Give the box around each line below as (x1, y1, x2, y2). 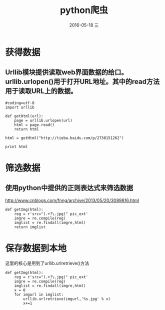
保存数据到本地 (5, 242, 67, 254)
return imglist (14, 224, 46, 229)
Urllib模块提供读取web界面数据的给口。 (5, 68, 128, 76)
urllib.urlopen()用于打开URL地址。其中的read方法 (5, 77, 160, 86)
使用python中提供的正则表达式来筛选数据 (5, 183, 133, 192)
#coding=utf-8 (5, 100, 35, 105)
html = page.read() (14, 122, 55, 127)
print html (5, 144, 28, 149)
